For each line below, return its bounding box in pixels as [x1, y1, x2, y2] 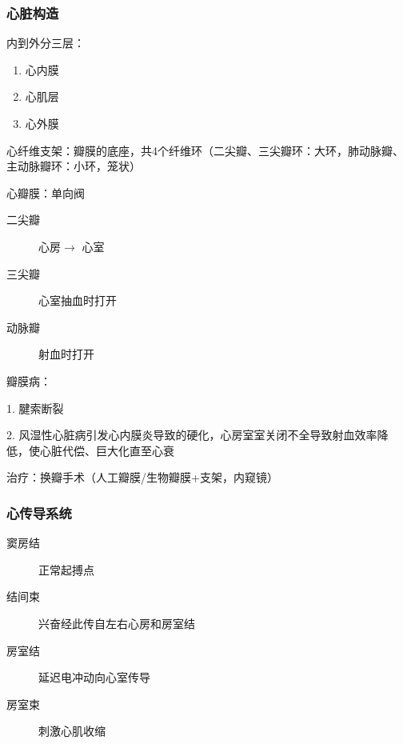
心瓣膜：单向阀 [6, 184, 85, 201]
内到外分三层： [6, 34, 85, 51]
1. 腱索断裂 [6, 399, 64, 416]
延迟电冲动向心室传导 [38, 669, 150, 686]
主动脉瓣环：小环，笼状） [6, 158, 141, 174]
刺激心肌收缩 [38, 722, 106, 739]
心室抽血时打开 [38, 292, 117, 309]
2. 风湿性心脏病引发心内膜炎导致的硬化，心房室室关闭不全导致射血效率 [6, 426, 377, 443]
